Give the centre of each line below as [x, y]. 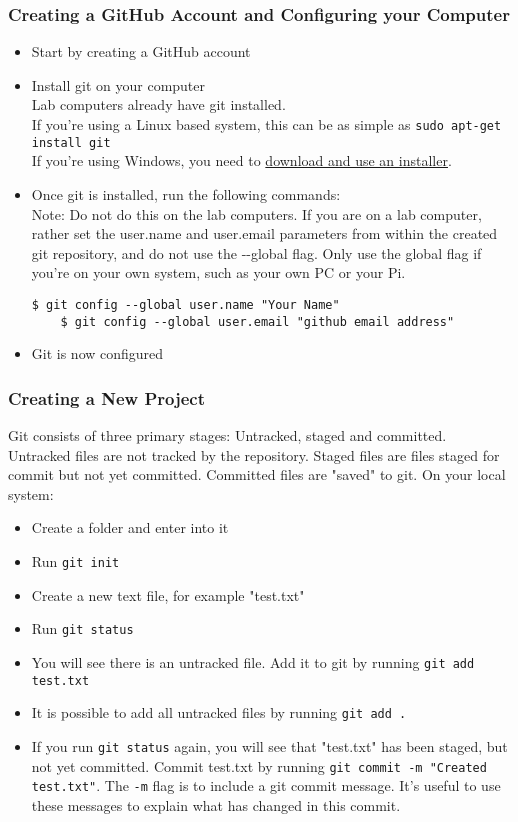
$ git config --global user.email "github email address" [257, 321]
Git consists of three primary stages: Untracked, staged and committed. [227, 435]
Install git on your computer [118, 84]
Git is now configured [97, 353]
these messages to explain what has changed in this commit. [216, 804]
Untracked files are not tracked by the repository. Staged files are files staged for [254, 454]
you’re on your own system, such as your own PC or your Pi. [218, 272]
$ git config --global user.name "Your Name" [185, 304]
